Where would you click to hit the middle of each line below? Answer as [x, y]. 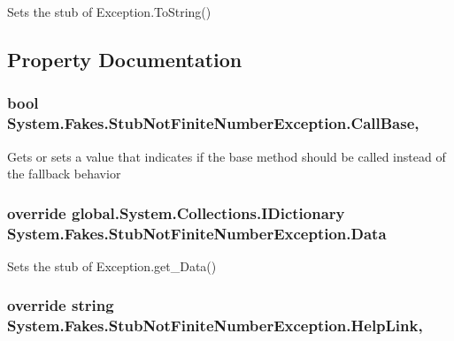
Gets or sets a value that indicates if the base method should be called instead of [227, 156]
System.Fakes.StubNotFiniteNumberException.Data [197, 233]
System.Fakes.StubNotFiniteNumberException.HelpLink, [215, 326]
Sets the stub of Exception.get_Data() [112, 265]
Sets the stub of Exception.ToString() [109, 11]
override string [61, 305]
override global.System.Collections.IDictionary [176, 212]
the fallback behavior [64, 174]
